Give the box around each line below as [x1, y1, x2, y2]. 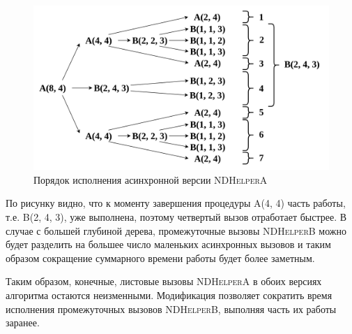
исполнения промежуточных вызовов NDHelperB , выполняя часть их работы [6, 301, 337, 316]
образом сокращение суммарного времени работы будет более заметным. [6, 250, 315, 265]
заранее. [6, 315, 40, 330]
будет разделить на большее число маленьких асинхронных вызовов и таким [6, 237, 331, 252]
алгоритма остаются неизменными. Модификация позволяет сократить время [6, 287, 332, 302]
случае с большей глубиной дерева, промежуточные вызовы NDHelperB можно [6, 223, 347, 238]
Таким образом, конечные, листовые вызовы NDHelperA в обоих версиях [6, 274, 322, 289]
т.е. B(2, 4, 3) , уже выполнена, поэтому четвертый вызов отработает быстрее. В [6, 209, 347, 224]
